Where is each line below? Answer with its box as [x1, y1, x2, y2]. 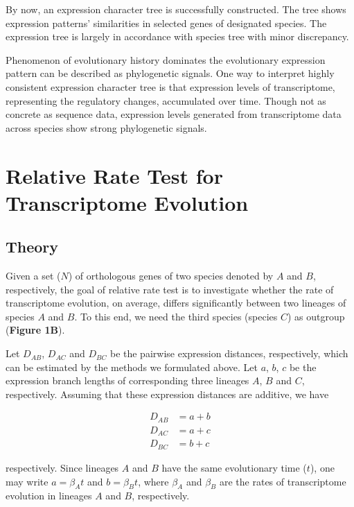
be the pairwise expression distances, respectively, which [109, 346, 348, 361]
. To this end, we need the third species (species [74, 309, 278, 323]
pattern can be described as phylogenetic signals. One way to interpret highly [6, 66, 335, 80]
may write [6, 474, 48, 488]
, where [138, 474, 169, 488]
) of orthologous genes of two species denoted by [68, 268, 274, 283]
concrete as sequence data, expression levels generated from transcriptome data [6, 107, 342, 121]
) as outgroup [287, 309, 345, 323]
